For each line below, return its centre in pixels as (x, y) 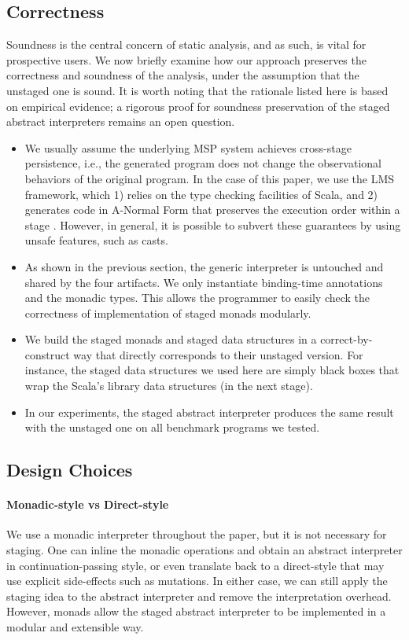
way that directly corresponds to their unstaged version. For (218, 354)
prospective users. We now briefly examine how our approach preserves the (186, 59)
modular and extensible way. (75, 627)
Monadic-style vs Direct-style (88, 504)
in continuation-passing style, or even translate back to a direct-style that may (195, 565)
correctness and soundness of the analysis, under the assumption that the (183, 75)
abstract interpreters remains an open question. (121, 121)
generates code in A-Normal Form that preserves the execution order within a (212, 210)
